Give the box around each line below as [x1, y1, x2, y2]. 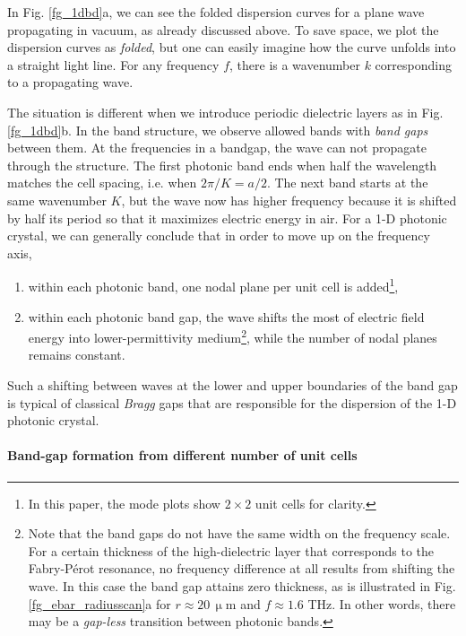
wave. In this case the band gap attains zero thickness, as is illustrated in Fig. [28, 576, 456, 595]
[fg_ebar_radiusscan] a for [28, 594, 171, 613]
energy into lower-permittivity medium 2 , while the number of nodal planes [28, 326, 437, 346]
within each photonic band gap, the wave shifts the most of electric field [28, 307, 425, 326]
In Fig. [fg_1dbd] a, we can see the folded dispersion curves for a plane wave [7, 3, 425, 21]
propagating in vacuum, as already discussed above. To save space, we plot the [7, 20, 439, 39]
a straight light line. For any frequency [7, 55, 220, 74]
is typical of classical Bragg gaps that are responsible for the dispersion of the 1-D [7, 393, 457, 412]
